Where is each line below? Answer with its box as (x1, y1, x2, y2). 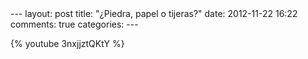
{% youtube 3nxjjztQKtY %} (10, 38, 125, 49)
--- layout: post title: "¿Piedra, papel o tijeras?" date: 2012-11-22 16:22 (10, 8, 298, 19)
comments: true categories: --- (10, 18, 139, 30)
